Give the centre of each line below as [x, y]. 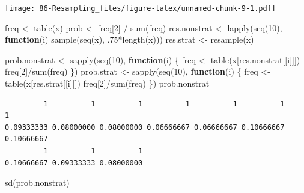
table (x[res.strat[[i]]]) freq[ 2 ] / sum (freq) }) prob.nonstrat [107, 83]
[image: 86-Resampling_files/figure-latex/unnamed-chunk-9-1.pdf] [141, 8]
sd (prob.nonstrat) [37, 182]
